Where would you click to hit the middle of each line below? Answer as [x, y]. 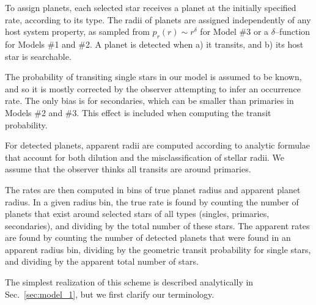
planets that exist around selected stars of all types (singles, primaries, [137, 214]
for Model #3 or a [234, 31]
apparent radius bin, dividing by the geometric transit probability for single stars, [158, 249]
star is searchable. [38, 56]
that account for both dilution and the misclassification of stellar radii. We [145, 157]
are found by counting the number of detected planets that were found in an [148, 237]
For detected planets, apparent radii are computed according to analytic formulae [158, 145]
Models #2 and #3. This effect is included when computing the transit [138, 112]
